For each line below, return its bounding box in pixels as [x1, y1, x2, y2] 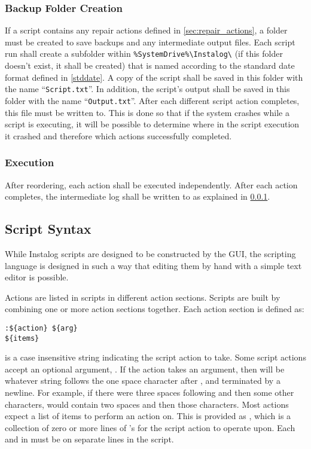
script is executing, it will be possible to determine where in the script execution [5, 118, 300, 130]
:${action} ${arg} [5, 323, 78, 332]
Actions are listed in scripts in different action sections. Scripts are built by [5, 291, 280, 303]
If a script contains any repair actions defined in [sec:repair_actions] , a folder [5, 24, 288, 36]
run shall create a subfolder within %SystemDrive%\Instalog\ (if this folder [5, 47, 283, 60]
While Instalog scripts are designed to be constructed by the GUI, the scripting [5, 247, 296, 259]
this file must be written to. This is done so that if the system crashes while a [5, 106, 289, 118]
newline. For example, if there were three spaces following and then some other [5, 386, 294, 399]
